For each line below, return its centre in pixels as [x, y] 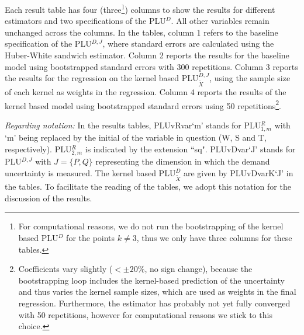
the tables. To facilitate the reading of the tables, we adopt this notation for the [148, 186]
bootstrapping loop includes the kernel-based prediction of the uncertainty [151, 280]
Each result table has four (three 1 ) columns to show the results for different [140, 8]
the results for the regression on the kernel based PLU [102, 78]
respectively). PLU [38, 149]
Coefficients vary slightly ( [65, 269]
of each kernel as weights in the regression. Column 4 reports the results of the [146, 92]
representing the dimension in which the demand [183, 161]
